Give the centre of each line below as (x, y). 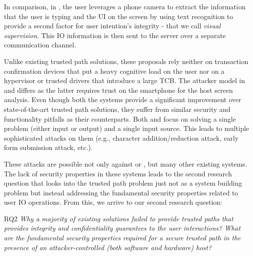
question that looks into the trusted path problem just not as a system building (123, 183)
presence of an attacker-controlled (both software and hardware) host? (108, 247)
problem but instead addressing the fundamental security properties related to (121, 192)
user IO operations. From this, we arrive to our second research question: (113, 202)
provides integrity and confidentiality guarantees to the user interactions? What (122, 228)
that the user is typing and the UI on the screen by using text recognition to (119, 16)
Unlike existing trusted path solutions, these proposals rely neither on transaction (126, 61)
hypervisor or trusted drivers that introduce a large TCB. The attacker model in (125, 80)
